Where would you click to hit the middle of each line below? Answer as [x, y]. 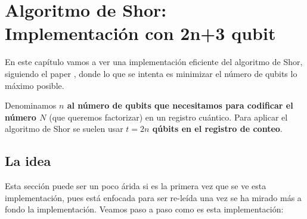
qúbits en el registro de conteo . [217, 129]
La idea [28, 161]
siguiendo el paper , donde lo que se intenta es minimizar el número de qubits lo [151, 73]
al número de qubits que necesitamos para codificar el [180, 105]
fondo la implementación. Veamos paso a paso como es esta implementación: [144, 209]
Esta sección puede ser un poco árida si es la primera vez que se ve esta [136, 186]
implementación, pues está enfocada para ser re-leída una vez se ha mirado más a [153, 197]
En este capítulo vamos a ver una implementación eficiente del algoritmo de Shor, [154, 62]
